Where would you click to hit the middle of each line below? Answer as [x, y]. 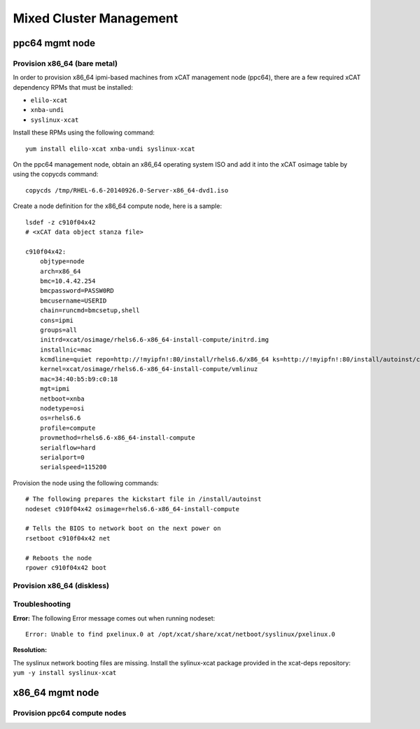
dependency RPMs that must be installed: [73, 87]
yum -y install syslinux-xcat [65, 673]
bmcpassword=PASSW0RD [77, 291]
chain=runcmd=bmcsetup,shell [90, 311]
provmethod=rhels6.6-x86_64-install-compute [117, 438]
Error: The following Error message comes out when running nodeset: [114, 618]
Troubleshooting [42, 604]
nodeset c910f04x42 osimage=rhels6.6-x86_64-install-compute [132, 509]
